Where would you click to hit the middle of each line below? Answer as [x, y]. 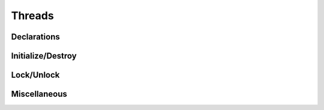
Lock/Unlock [35, 75]
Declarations [35, 37]
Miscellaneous [39, 94]
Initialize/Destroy [44, 56]
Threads [32, 16]
